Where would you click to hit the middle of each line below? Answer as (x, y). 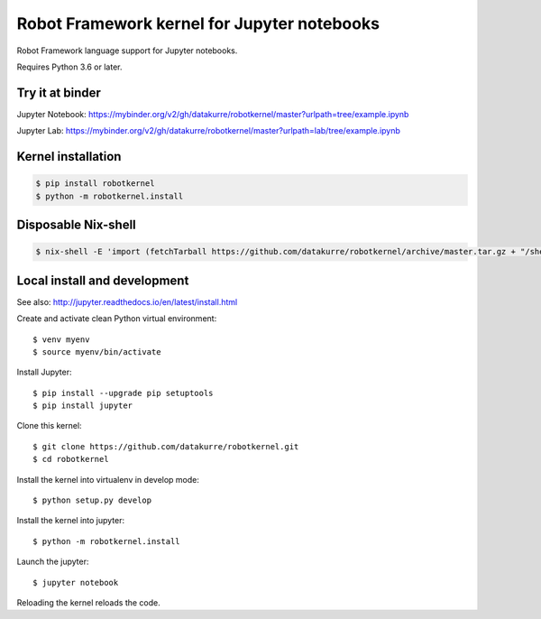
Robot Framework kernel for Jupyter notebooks (198, 23)
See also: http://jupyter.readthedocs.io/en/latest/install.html (127, 301)
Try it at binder (59, 92)
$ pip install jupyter (83, 406)
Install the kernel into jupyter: (71, 521)
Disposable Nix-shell (77, 225)
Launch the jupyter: (53, 562)
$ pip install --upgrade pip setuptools (123, 393)
